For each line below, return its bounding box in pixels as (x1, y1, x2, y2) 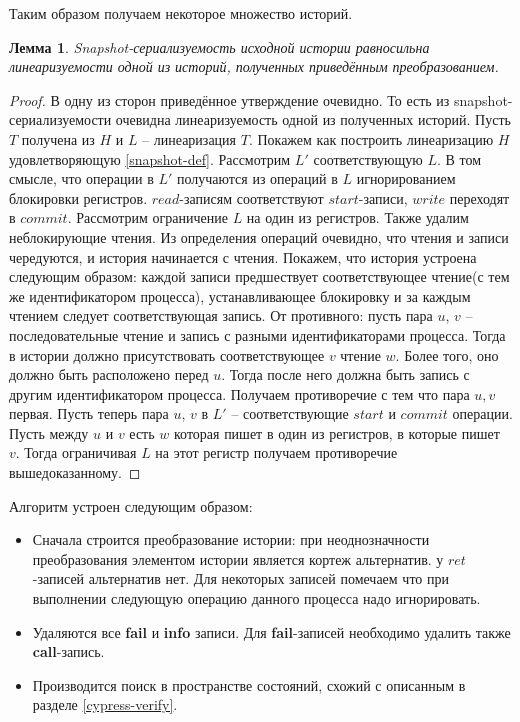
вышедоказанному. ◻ (9, 462, 141, 483)
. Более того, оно (395, 344, 499, 365)
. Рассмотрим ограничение (67, 207, 228, 228)
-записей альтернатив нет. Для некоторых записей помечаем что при (32, 568, 449, 589)
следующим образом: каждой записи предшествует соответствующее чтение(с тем (9, 266, 510, 287)
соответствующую (313, 148, 423, 169)
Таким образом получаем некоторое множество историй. (9, 3, 353, 23)
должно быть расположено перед (9, 364, 209, 385)
